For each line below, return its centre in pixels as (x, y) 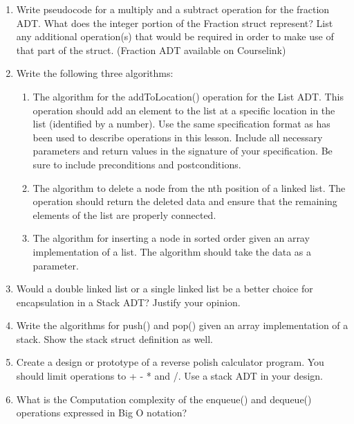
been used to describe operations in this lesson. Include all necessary (178, 137)
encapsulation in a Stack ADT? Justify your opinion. (128, 302)
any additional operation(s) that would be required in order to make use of (175, 36)
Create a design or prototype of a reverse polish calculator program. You (170, 362)
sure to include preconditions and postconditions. (137, 164)
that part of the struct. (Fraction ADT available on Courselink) (151, 50)
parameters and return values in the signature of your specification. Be (183, 151)
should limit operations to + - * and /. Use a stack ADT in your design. (169, 376)
